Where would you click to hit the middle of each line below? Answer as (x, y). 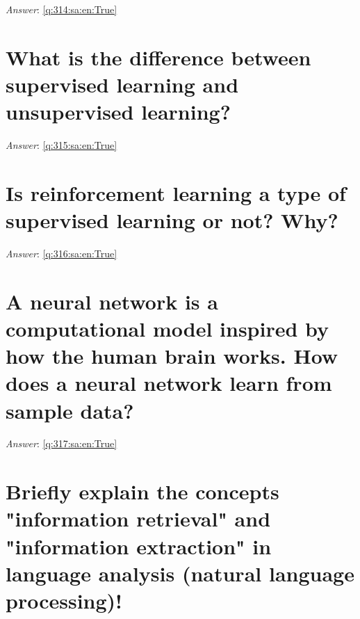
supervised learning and (122, 84)
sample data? (70, 410)
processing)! (64, 600)
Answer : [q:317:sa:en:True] (62, 443)
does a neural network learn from (169, 383)
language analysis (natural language (180, 573)
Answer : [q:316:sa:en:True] (62, 253)
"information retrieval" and (138, 518)
